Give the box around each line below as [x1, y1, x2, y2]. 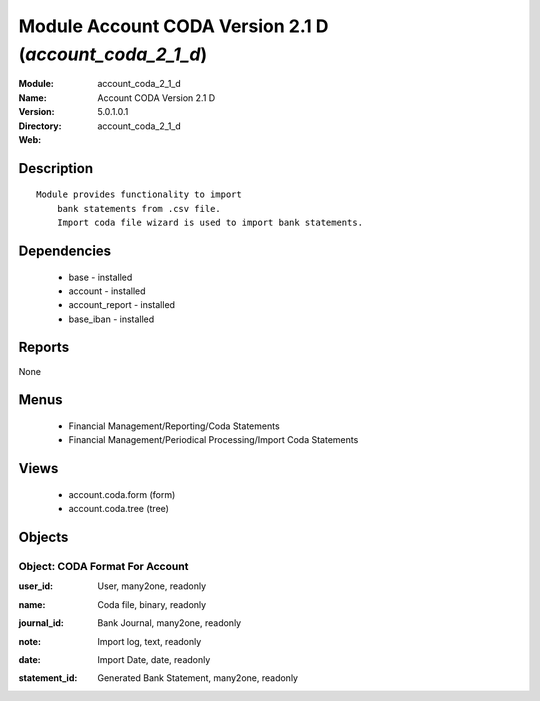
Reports [18, 339, 70, 356]
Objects [18, 528, 69, 545]
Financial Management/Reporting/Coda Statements [68, 420, 280, 432]
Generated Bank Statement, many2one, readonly [97, 672, 299, 684]
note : [18, 635, 42, 647]
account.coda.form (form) [68, 488, 176, 500]
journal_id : [18, 617, 64, 629]
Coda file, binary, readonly [97, 598, 207, 610]
